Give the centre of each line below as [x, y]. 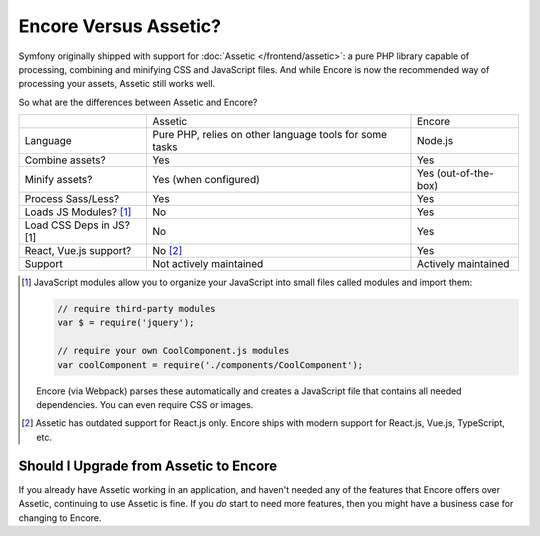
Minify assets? [58, 180]
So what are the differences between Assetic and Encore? [138, 102]
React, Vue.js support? [78, 251]
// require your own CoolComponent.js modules [173, 351]
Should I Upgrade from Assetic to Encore [148, 465]
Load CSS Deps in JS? [77, 225]
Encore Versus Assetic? [120, 26]
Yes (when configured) [205, 180]
